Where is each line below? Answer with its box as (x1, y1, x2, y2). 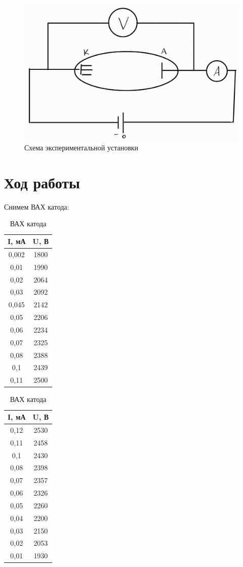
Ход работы (4, 172, 80, 192)
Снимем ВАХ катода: (4, 201, 69, 212)
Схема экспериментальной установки (24, 142, 139, 153)
